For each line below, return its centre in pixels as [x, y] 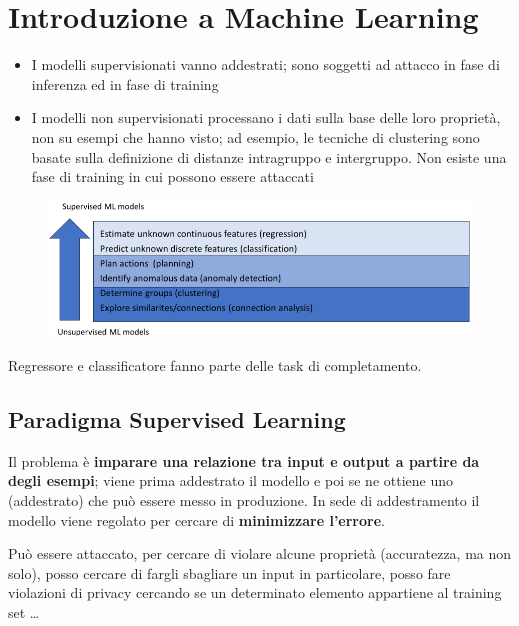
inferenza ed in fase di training [125, 83]
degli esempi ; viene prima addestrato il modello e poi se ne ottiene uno [230, 480]
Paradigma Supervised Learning [177, 419]
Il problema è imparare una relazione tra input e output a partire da [244, 460]
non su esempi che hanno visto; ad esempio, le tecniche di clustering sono [255, 136]
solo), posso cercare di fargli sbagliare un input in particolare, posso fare [229, 572]
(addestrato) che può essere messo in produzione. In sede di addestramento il [244, 500]
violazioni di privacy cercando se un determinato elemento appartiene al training [255, 592]
